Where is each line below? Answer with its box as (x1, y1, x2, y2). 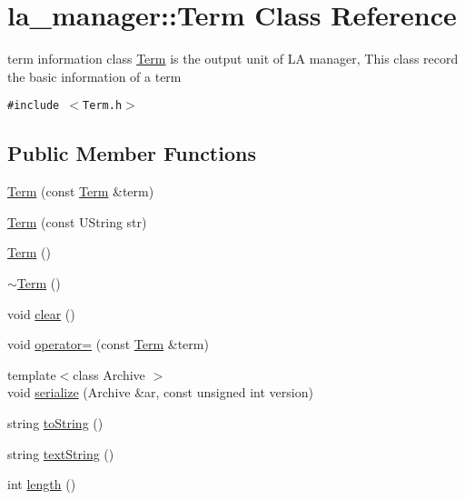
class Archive (73, 365, 145, 384)
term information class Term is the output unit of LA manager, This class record (7, 49, 459, 68)
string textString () (7, 444, 114, 463)
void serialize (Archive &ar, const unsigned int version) (7, 383, 313, 402)
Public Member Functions (7, 139, 256, 167)
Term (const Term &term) (7, 182, 154, 201)
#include (7, 99, 60, 113)
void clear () (7, 304, 75, 323)
